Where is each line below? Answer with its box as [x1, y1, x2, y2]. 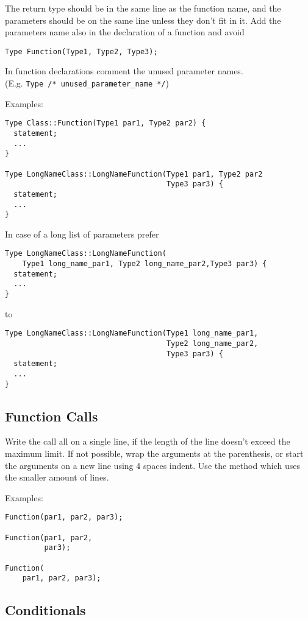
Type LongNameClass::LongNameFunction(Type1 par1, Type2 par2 [5, 169, 263, 178]
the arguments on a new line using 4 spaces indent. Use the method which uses [5, 459, 300, 471]
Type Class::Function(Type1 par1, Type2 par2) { [5, 119, 206, 128]
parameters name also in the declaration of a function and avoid [5, 26, 245, 38]
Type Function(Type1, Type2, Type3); [5, 47, 158, 56]
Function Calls [5, 406, 98, 425]
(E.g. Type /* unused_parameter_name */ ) [5, 77, 169, 90]
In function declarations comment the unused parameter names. [5, 65, 243, 77]
